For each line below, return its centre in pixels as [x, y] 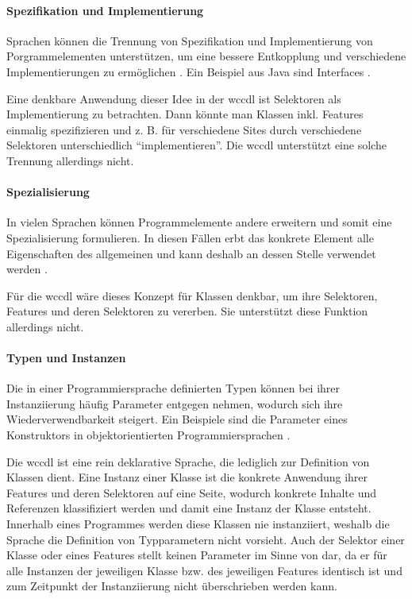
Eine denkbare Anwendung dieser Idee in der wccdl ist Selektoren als [174, 98]
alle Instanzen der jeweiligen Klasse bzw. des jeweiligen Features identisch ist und [204, 570]
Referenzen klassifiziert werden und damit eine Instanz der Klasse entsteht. [189, 508]
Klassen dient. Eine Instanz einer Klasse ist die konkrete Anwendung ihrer [187, 477]
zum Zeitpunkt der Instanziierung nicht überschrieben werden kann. [172, 586]
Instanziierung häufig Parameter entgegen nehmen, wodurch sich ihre [175, 403]
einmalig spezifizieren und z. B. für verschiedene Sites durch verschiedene [184, 129]
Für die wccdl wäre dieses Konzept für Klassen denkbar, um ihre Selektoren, [192, 295]
